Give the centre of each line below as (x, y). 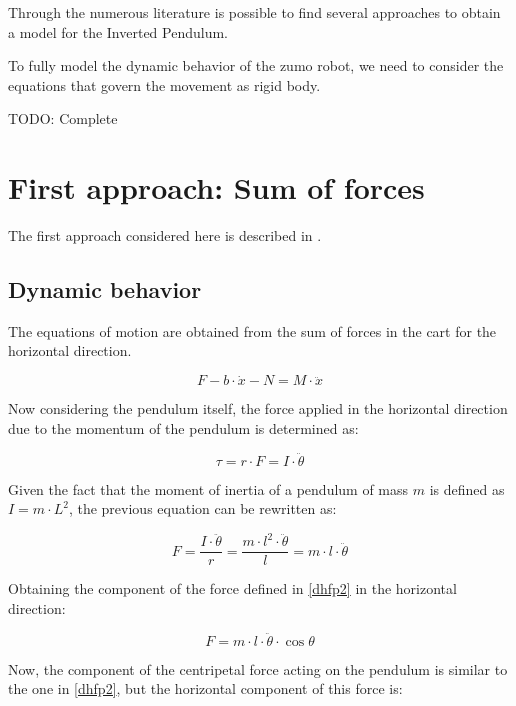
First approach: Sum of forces (216, 187)
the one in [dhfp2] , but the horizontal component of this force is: (205, 688)
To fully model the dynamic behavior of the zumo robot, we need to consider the (256, 65)
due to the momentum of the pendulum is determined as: (183, 427)
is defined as (467, 488)
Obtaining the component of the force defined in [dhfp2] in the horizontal (232, 588)
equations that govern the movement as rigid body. (164, 84)
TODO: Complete (63, 118)
